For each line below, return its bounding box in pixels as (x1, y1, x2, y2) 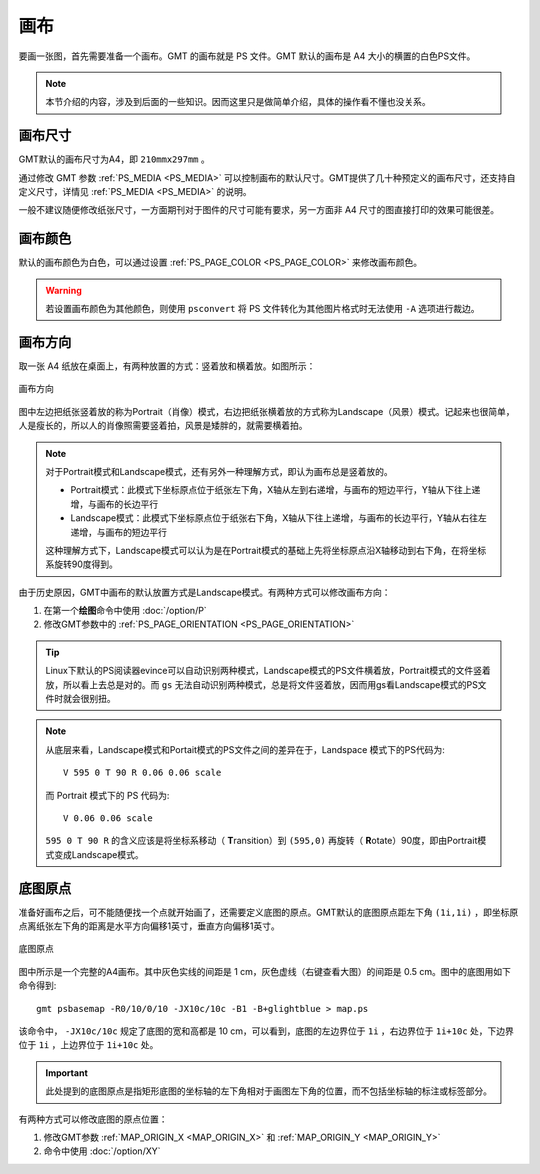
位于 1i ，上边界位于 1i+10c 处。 (18, 1039, 159, 1051)
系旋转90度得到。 (45, 558, 119, 570)
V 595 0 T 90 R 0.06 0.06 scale (63, 767, 222, 779)
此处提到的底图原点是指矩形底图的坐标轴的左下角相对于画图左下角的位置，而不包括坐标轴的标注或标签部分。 (45, 1085, 492, 1097)
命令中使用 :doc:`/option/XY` (43, 1145, 161, 1157)
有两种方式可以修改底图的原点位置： (18, 1113, 168, 1125)
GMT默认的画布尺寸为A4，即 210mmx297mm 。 (18, 153, 210, 165)
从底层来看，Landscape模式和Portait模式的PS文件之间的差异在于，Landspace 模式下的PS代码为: (45, 743, 445, 755)
